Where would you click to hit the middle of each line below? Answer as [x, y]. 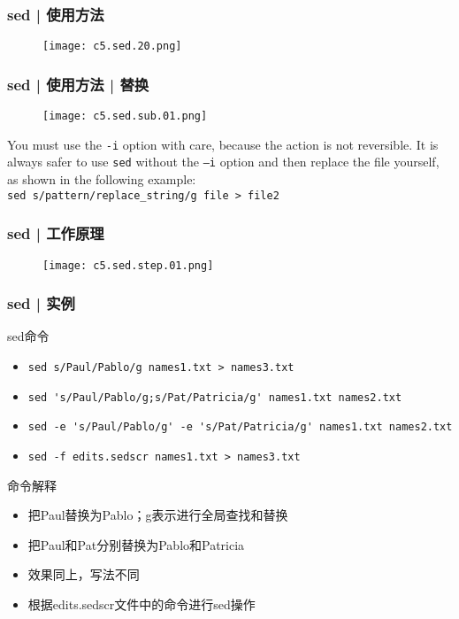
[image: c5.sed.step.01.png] [128, 265]
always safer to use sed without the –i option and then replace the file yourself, [223, 162]
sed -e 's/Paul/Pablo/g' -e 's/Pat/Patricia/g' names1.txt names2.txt [240, 427]
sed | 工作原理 [56, 233]
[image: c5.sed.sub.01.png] [125, 116]
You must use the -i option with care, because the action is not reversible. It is [223, 144]
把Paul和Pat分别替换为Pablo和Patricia [136, 544]
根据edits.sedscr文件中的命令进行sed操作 [142, 604]
